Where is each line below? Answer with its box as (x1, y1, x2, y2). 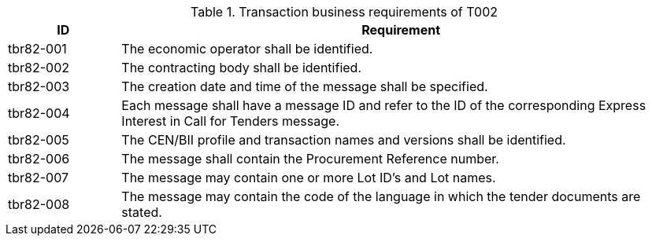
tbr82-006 (8, 151, 70, 167)
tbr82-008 (8, 196, 70, 212)
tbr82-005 (8, 132, 69, 148)
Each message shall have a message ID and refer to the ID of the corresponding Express (121, 97, 646, 113)
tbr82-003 (8, 79, 70, 94)
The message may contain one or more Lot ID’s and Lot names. (121, 170, 496, 185)
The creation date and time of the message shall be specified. (121, 79, 488, 94)
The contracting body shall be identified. (121, 60, 362, 75)
